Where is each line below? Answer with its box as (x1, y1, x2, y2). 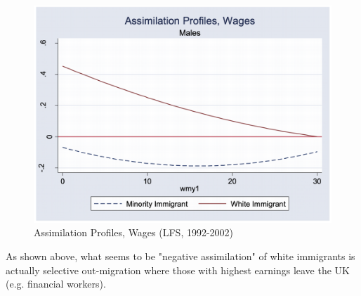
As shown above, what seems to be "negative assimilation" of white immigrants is (6, 249, 355, 264)
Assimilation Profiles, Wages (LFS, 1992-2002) (34, 225, 234, 240)
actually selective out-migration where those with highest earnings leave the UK (6, 262, 350, 277)
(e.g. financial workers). (6, 276, 106, 291)
